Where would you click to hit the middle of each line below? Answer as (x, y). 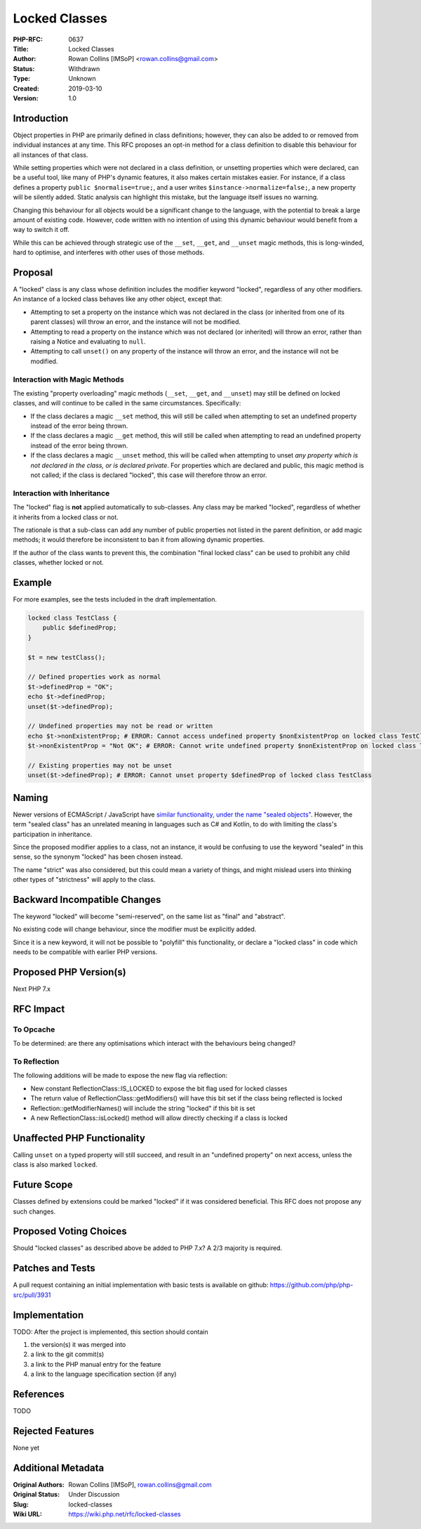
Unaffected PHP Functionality (79, 1138)
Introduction (41, 118)
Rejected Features (54, 1431)
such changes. (34, 1211)
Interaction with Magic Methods (68, 379)
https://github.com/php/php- (312, 1285)
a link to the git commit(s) (67, 1354)
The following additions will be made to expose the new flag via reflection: (120, 1076)
